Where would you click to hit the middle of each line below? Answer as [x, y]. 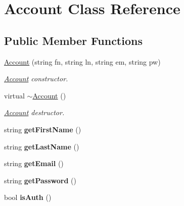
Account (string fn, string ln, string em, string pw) [82, 61]
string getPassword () [40, 180]
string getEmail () [34, 163]
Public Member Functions [73, 40]
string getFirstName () [43, 129]
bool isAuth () [28, 197]
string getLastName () [42, 146]
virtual [14, 95]
